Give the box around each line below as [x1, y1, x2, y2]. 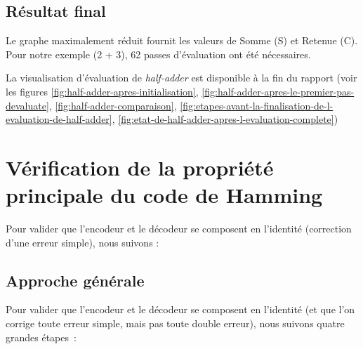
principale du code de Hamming [6, 180, 323, 209]
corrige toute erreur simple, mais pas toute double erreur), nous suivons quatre [6, 316, 345, 331]
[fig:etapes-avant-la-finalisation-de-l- [180, 98, 334, 112]
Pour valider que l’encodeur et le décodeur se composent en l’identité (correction [6, 221, 352, 236]
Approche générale [6, 269, 145, 291]
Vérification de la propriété [6, 152, 274, 181]
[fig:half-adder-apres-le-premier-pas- [202, 84, 355, 98]
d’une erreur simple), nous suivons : [6, 235, 159, 249]
